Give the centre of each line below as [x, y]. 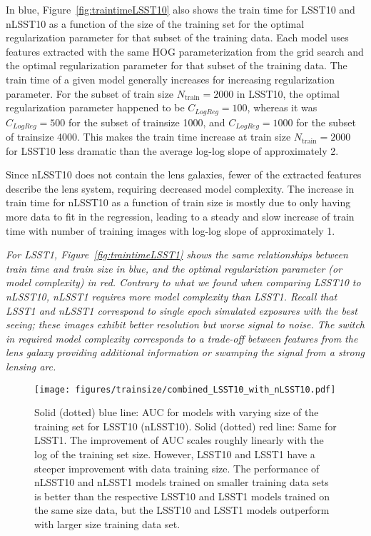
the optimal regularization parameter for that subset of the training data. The [177, 65]
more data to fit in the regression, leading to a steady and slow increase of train [180, 217]
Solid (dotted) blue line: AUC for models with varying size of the [177, 412]
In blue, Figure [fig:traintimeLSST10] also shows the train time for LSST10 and [181, 9]
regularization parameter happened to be [95, 107]
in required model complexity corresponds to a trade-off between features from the [182, 338]
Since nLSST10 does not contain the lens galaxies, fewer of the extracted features [184, 175]
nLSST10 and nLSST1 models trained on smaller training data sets [182, 482]
